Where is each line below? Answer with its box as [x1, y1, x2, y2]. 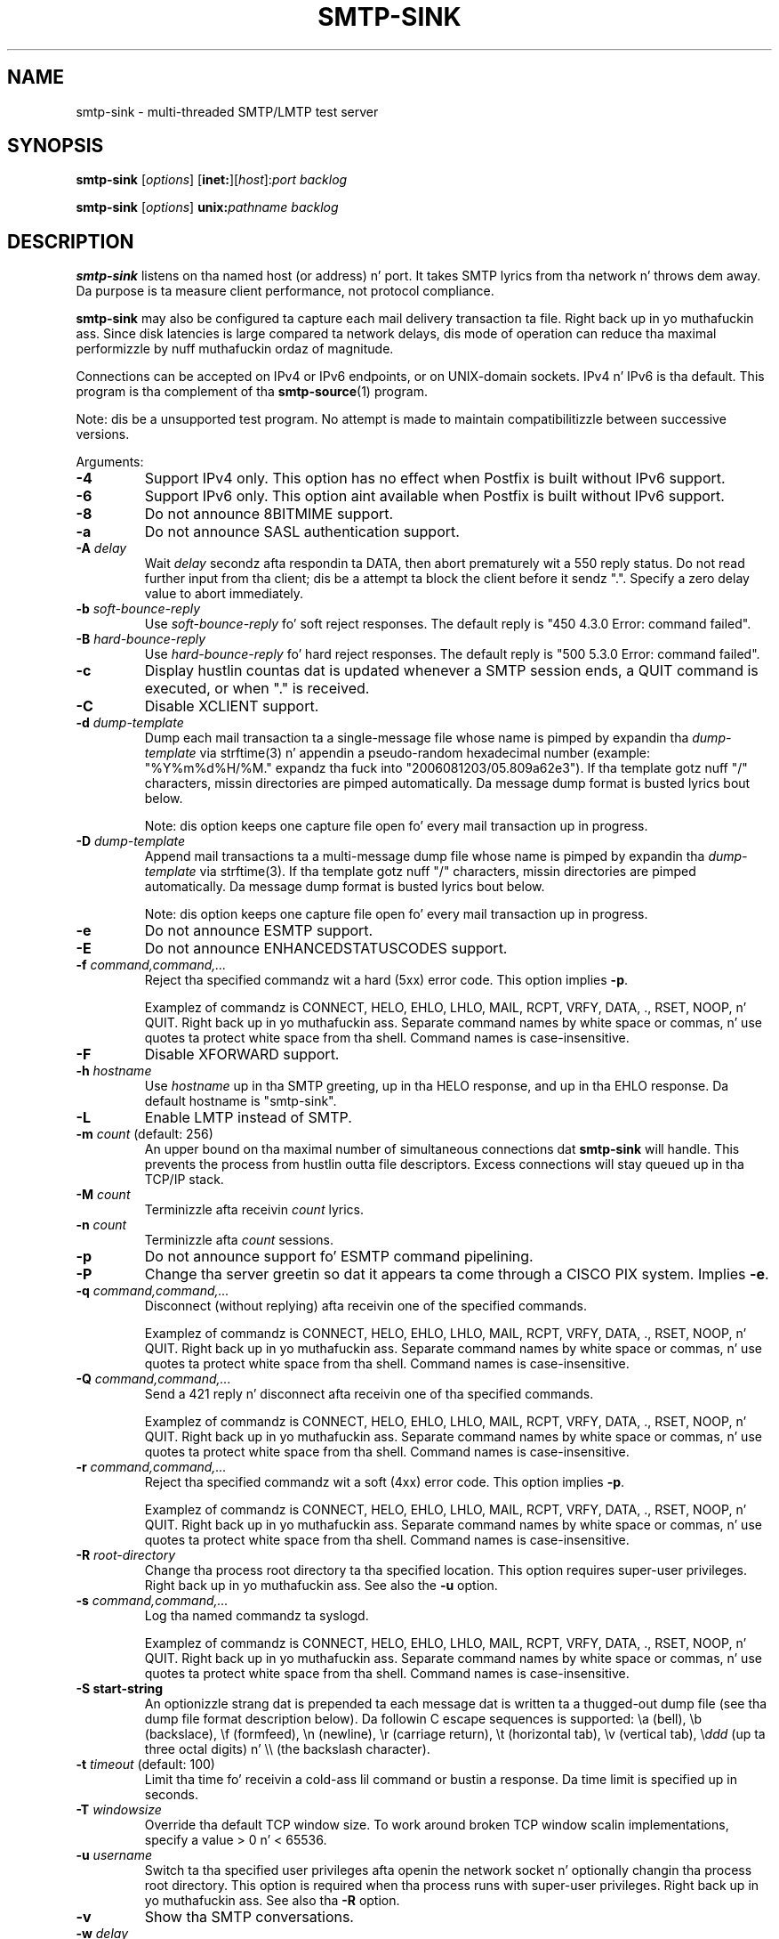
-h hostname [76, 1063, 152, 1079]
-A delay [76, 540, 127, 556]
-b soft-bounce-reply [76, 601, 201, 617]
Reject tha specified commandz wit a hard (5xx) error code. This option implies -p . [144, 972, 629, 988]
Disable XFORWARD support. [144, 1045, 340, 1064]
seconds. [144, 1787, 199, 1803]
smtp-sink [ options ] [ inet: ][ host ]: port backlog [76, 172, 348, 188]
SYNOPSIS [7, 134, 104, 158]
